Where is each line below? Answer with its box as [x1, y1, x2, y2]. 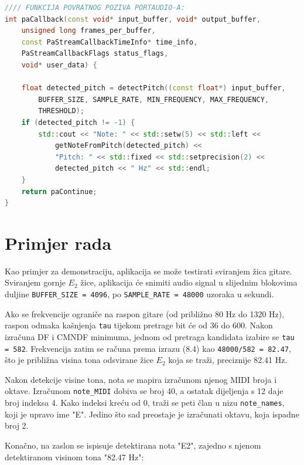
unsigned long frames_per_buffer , [21, 26, 156, 35]
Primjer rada [5, 230, 112, 254]
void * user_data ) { [21, 60, 97, 69]
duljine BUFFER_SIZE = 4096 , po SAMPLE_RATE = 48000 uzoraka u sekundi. [5, 288, 274, 300]
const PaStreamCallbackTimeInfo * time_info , [21, 38, 198, 46]
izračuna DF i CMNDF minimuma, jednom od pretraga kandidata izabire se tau [5, 330, 295, 342]
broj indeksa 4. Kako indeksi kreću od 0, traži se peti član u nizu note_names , [5, 396, 285, 409]
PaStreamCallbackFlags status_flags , [21, 49, 169, 58]
